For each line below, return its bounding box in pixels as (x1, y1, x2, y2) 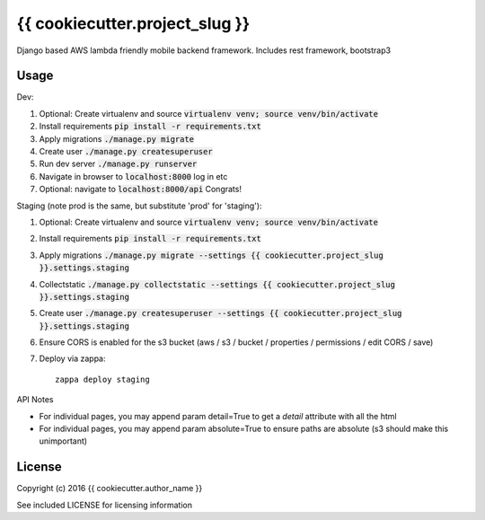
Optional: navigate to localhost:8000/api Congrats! (39, 184, 242, 195)
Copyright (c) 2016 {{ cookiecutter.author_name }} (16, 483, 203, 494)
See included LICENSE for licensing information (16, 499, 193, 510)
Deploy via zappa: (39, 353, 106, 364)
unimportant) (39, 436, 88, 446)
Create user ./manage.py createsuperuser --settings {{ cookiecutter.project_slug (39, 308, 402, 319)
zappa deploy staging (55, 374, 150, 384)
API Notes (16, 394, 54, 405)
